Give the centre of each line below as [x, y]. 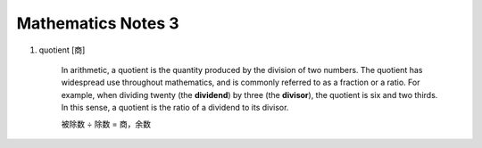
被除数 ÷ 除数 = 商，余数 [106, 124]
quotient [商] [62, 50]
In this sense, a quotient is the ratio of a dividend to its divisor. [175, 108]
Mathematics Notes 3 [98, 23]
